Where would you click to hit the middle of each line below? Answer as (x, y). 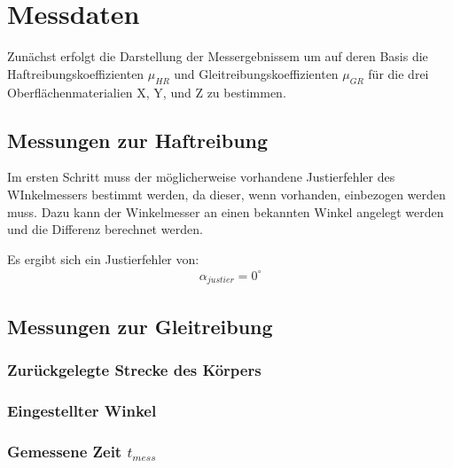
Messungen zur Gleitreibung (140, 326)
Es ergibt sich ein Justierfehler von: (103, 258)
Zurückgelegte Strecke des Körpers (134, 369)
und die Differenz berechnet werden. (105, 229)
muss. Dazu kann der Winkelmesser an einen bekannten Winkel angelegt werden (226, 211)
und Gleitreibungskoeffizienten (256, 73)
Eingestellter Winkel (82, 410)
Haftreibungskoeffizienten (76, 73)
